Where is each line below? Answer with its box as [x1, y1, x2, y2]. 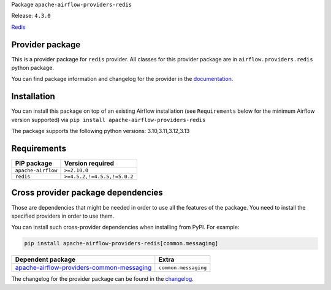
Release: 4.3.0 [11, 12, 51, 20]
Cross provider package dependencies [11, 188, 164, 198]
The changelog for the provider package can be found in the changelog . [11, 275, 194, 283]
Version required [64, 159, 115, 168]
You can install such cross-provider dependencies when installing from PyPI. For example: [11, 224, 240, 231]
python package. [11, 64, 55, 72]
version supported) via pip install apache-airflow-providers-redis [11, 116, 206, 123]
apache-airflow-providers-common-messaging [15, 264, 152, 272]
